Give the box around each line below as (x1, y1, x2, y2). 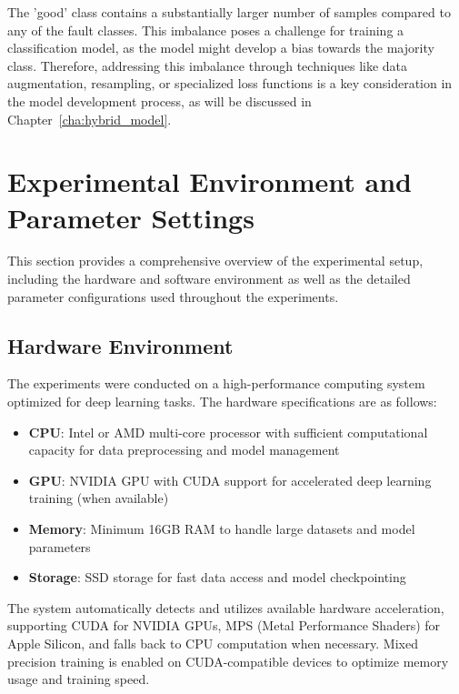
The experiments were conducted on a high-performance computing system (7, 374, 425, 393)
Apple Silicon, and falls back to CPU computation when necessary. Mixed (7, 633, 418, 652)
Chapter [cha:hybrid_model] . (7, 109, 172, 128)
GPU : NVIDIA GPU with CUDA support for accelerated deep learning (28, 470, 432, 489)
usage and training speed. (7, 669, 150, 689)
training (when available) (28, 488, 169, 508)
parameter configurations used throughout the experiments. (7, 287, 339, 306)
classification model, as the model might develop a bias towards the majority (7, 38, 434, 57)
